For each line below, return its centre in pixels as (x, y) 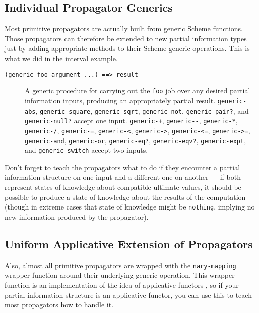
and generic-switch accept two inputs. (86, 150)
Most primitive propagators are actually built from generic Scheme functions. (124, 29)
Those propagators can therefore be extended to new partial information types (126, 38)
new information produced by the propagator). (77, 216)
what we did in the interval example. (61, 58)
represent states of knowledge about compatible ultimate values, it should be (123, 187)
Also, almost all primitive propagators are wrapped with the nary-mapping (120, 265)
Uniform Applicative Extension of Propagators (129, 244)
